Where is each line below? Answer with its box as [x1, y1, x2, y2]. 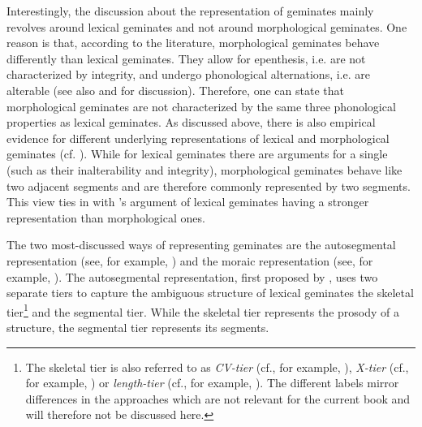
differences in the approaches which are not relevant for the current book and [25, 390, 411, 407]
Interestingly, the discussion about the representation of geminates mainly [6, 2, 374, 19]
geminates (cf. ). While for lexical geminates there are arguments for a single [6, 145, 388, 162]
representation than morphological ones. [6, 209, 205, 226]
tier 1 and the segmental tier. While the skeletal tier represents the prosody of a [6, 300, 399, 320]
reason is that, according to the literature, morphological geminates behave [6, 34, 380, 51]
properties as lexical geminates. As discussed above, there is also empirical [6, 114, 376, 131]
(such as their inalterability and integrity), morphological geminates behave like [6, 161, 403, 178]
